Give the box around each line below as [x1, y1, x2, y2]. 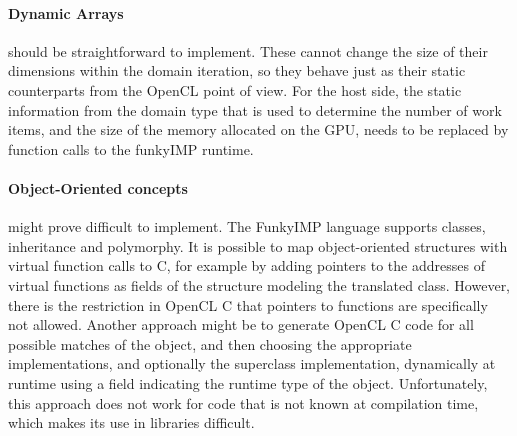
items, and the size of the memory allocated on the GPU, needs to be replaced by [8, 119, 509, 140]
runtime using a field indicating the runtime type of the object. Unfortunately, [8, 372, 488, 393]
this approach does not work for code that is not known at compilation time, [8, 392, 479, 413]
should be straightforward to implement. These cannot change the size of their [8, 40, 488, 61]
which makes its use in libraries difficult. [8, 412, 255, 433]
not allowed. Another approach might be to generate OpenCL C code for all [8, 314, 474, 335]
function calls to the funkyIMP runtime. [8, 138, 254, 159]
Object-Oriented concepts [8, 177, 188, 198]
